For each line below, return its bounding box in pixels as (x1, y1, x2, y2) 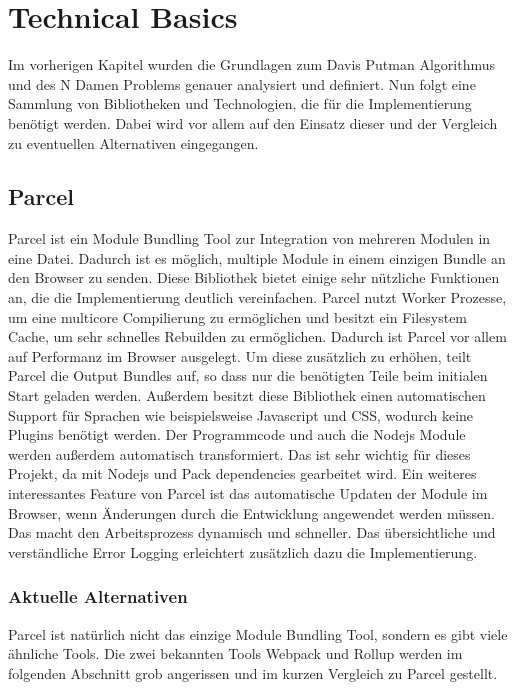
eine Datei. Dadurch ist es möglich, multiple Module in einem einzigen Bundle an (8, 247, 506, 268)
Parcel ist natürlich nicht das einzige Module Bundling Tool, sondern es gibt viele (8, 623, 508, 644)
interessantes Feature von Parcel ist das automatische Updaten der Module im (8, 483, 488, 504)
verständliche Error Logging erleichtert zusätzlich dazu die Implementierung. (8, 541, 478, 562)
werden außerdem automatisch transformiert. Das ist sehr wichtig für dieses (8, 443, 471, 464)
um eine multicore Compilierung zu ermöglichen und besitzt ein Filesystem (8, 306, 468, 327)
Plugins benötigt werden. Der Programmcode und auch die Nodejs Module (8, 424, 466, 445)
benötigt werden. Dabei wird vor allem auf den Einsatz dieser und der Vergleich (8, 112, 498, 133)
